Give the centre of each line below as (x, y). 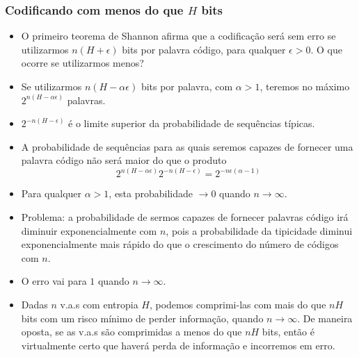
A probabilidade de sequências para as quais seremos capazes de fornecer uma (187, 146)
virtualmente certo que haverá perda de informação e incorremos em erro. (178, 345)
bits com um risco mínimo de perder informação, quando (142, 318)
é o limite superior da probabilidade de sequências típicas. (192, 123)
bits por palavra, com (187, 86)
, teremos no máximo (305, 86)
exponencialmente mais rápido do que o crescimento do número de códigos (180, 244)
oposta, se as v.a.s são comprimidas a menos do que (131, 332)
